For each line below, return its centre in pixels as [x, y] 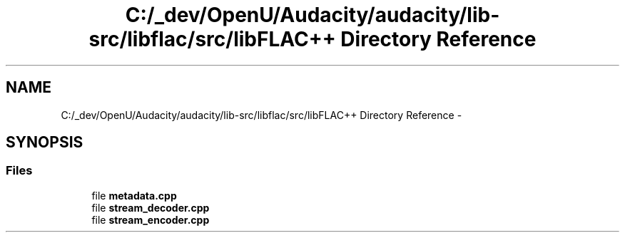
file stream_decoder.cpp [151, 207]
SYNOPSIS [45, 143]
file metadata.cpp [134, 195]
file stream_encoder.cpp [151, 219]
